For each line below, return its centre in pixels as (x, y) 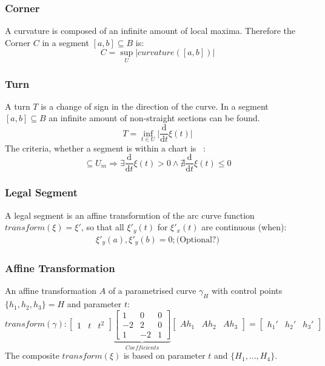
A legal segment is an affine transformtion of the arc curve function (130, 215)
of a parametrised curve (152, 291)
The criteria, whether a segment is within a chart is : (105, 148)
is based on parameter (164, 355)
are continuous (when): (244, 227)
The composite (32, 355)
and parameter (94, 304)
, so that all (102, 227)
